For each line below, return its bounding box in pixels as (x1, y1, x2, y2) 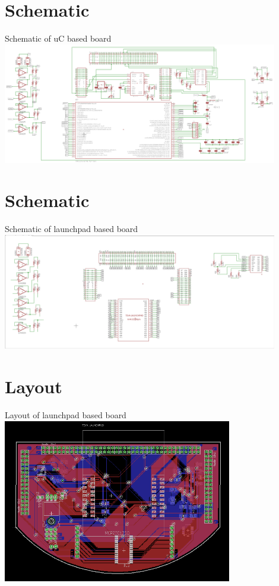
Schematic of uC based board (5, 32, 112, 45)
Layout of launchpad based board (5, 408, 126, 421)
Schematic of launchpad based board (5, 223, 138, 235)
